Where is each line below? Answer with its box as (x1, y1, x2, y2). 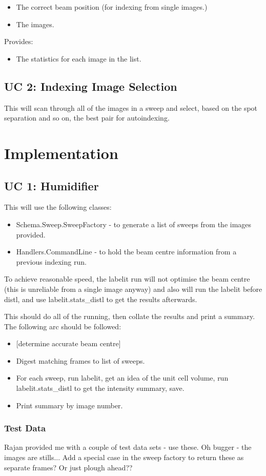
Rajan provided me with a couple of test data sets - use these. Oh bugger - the (4, 442, 252, 452)
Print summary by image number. (16, 400, 123, 410)
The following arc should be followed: (4, 321, 121, 331)
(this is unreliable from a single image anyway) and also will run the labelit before (4, 283, 262, 294)
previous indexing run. (16, 256, 87, 267)
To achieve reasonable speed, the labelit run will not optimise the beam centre (4, 273, 250, 284)
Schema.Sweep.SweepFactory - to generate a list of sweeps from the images (16, 219, 252, 229)
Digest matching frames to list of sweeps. (16, 355, 145, 366)
